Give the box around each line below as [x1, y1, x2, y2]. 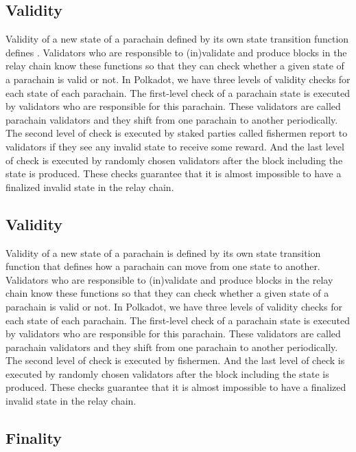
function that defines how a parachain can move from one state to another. [5, 259, 320, 273]
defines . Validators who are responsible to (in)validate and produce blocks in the [5, 45, 347, 59]
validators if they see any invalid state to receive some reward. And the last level [5, 139, 344, 153]
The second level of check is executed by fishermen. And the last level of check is [5, 353, 345, 368]
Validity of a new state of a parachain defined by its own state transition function [5, 32, 349, 46]
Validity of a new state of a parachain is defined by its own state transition [5, 245, 321, 260]
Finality [5, 427, 62, 449]
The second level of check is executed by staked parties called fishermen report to [5, 126, 348, 140]
